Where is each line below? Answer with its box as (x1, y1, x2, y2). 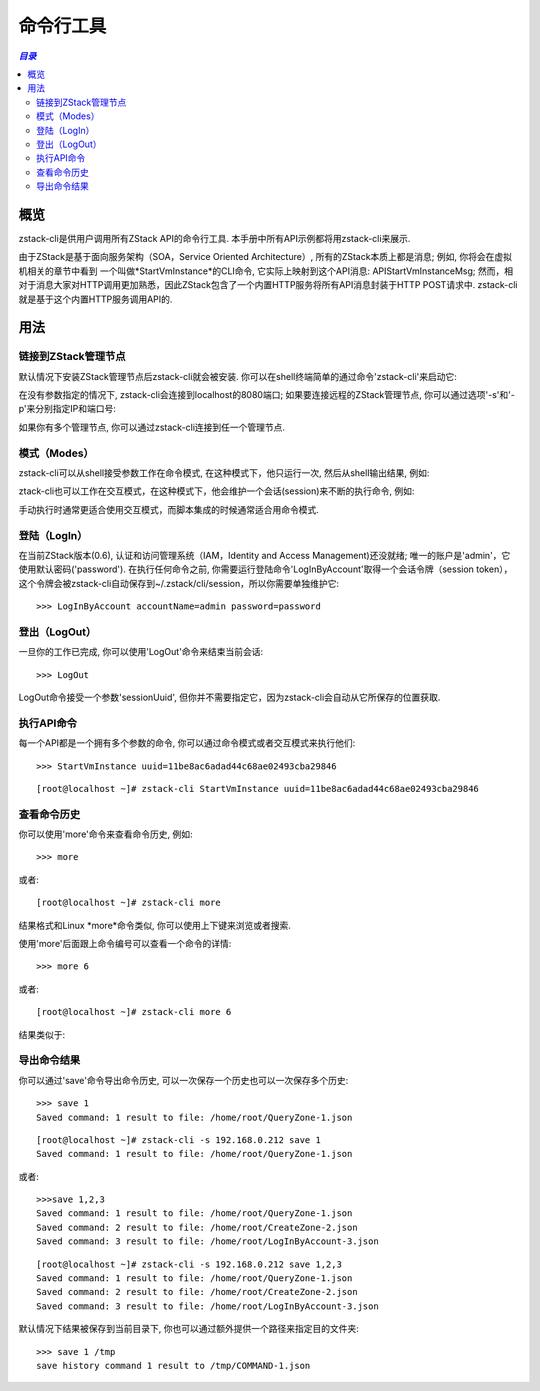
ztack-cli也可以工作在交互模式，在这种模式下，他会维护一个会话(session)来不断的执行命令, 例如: (18, 485, 415, 497)
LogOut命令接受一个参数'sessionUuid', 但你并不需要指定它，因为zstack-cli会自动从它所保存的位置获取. (18, 691, 441, 704)
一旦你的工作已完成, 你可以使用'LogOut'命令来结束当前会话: (18, 646, 264, 658)
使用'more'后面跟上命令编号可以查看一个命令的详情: (18, 938, 232, 950)
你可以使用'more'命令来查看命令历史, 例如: (18, 828, 194, 840)
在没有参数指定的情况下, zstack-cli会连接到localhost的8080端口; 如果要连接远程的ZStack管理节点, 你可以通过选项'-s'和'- (18, 389, 515, 401)
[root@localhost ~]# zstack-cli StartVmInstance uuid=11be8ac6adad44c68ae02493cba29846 (36, 783, 480, 794)
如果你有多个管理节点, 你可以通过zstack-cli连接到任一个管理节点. (18, 421, 285, 433)
